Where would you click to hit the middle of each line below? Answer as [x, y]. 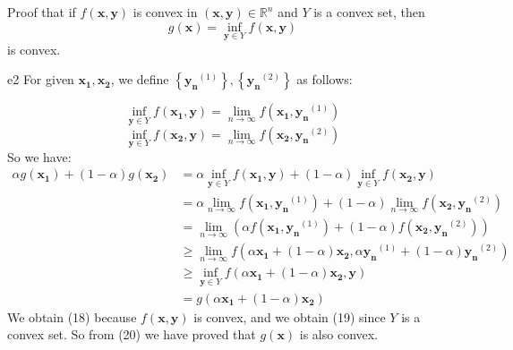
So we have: [39, 156]
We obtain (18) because [72, 316]
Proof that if [42, 12]
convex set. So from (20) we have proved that [132, 334]
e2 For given [41, 79]
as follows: [325, 79]
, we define [140, 79]
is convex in [165, 12]
